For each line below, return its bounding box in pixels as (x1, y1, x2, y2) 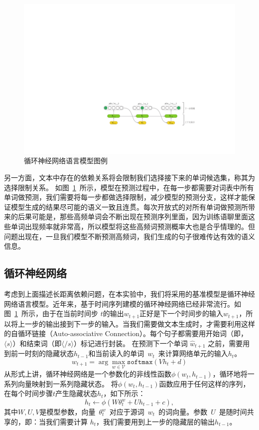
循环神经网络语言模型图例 (24, 155, 108, 166)
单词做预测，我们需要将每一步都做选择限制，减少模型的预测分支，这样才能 (4, 192, 248, 202)
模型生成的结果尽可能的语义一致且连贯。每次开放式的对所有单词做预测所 (10, 201, 248, 212)
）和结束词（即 (12, 338, 62, 348)
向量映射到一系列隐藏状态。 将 (17, 378, 118, 389)
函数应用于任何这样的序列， (159, 378, 250, 389)
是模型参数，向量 (39, 407, 96, 417)
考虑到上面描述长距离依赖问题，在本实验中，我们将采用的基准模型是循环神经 (4, 288, 255, 299)
